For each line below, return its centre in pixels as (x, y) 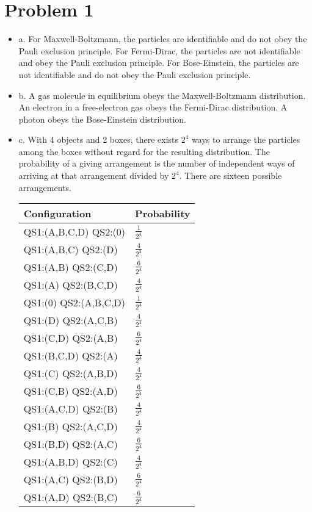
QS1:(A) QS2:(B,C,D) (71, 285)
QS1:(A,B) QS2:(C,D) (71, 267)
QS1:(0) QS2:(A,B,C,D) (74, 303)
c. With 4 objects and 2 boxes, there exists (99, 139)
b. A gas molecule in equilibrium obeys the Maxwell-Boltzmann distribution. (162, 95)
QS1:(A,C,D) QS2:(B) (71, 409)
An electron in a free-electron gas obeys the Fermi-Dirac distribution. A (153, 107)
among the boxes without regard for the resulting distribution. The (144, 151)
